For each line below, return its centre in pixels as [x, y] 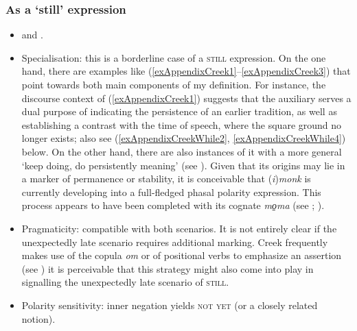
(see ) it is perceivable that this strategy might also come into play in [168, 268]
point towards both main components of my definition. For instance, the [174, 84]
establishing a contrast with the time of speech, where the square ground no [182, 124]
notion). [38, 318]
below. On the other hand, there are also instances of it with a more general [182, 151]
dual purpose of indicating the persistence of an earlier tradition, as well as [179, 111]
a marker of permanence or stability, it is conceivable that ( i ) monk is [166, 179]
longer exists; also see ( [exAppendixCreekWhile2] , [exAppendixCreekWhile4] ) [184, 138]
